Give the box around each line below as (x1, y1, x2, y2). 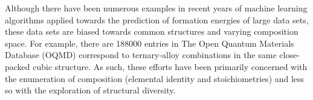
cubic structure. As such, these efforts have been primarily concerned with (33, 60, 308, 72)
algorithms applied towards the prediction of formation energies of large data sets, (5, 13, 309, 26)
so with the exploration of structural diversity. (5, 84, 176, 96)
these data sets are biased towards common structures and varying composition (5, 25, 298, 38)
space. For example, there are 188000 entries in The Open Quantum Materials (5, 37, 294, 49)
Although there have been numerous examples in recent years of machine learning (5, 2, 308, 14)
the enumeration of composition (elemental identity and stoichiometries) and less (5, 72, 305, 84)
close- (279, 49, 300, 61)
